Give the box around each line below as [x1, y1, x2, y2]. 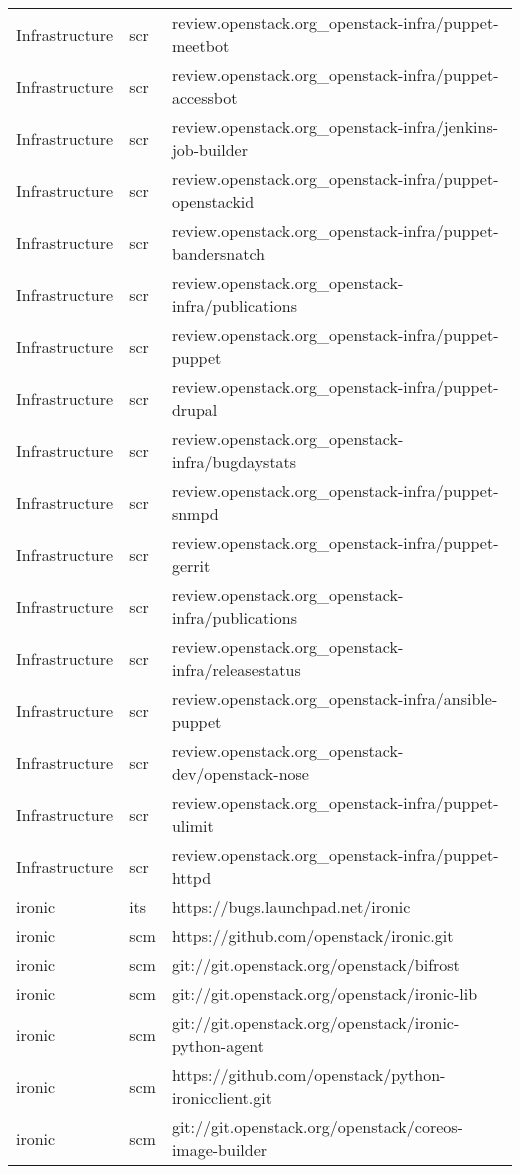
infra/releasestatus [171, 658, 301, 681]
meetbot [171, 34, 230, 57]
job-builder [171, 138, 248, 161]
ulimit [171, 814, 214, 837]
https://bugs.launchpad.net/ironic [171, 895, 411, 918]
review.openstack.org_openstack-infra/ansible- [171, 687, 498, 710]
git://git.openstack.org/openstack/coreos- [171, 1115, 463, 1138]
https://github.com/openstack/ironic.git [171, 924, 454, 947]
